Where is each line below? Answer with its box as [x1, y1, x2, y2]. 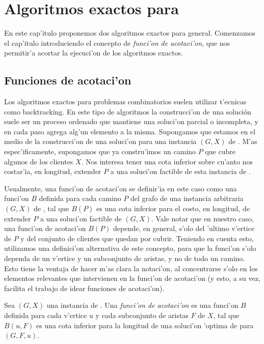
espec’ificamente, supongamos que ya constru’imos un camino [4, 146, 196, 157]
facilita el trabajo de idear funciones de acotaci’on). [4, 282, 165, 293]
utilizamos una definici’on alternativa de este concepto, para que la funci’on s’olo [4, 243, 256, 253]
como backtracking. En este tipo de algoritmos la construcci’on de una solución [4, 106, 251, 117]
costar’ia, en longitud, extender [4, 166, 101, 177]
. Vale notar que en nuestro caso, [151, 213, 254, 223]
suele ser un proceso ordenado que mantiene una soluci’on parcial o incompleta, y [4, 116, 259, 127]
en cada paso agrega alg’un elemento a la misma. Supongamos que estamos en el [4, 126, 256, 136]
